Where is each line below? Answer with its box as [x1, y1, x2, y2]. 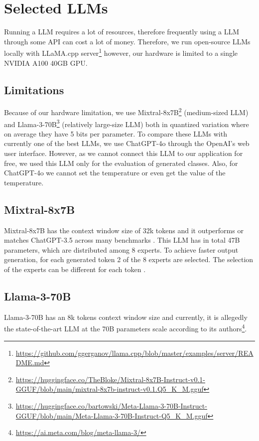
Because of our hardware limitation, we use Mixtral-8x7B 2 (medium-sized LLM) [4, 106, 249, 118]
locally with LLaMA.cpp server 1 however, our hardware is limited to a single [4, 46, 238, 58]
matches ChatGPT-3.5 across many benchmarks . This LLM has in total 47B [4, 235, 240, 245]
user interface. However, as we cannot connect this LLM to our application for [4, 148, 243, 158]
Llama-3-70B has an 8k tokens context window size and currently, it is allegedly [4, 311, 248, 322]
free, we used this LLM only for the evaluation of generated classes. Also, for [4, 157, 238, 168]
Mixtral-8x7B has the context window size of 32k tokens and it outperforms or [4, 225, 244, 235]
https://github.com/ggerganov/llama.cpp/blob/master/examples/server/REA [15, 347, 254, 358]
